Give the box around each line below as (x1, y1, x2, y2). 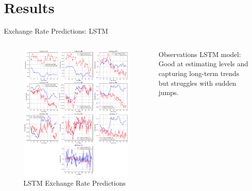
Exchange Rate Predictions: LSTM (4, 26, 108, 36)
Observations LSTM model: (158, 49, 241, 59)
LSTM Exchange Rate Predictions (23, 177, 126, 188)
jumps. (158, 87, 179, 97)
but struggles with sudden (158, 77, 236, 88)
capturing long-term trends (158, 68, 239, 78)
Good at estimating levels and (158, 58, 249, 69)
